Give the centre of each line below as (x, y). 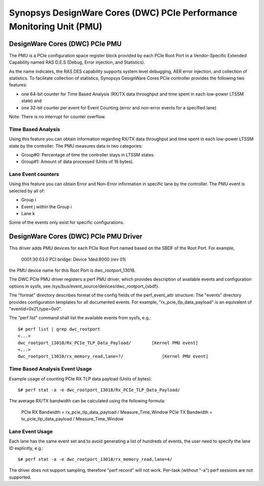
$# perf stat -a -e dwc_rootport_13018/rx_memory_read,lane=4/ (95, 459)
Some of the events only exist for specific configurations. (67, 222)
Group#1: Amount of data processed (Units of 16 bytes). (77, 162)
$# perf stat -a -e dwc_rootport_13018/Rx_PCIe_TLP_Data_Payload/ (99, 390)
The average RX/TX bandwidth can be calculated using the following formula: (87, 401)
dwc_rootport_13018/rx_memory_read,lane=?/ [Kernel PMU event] (113, 356)
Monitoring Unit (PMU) (56, 26)
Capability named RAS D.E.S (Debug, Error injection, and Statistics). (77, 62)
